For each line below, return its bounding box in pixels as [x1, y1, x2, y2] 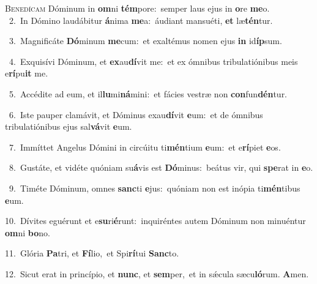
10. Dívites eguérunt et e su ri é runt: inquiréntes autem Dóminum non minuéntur [5, 214, 306, 227]
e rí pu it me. [5, 67, 48, 80]
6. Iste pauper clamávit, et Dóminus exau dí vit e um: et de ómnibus [9, 108, 263, 121]
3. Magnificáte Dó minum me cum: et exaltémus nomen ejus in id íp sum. [9, 34, 282, 47]
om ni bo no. [5, 226, 50, 239]
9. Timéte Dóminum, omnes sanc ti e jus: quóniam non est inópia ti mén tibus [9, 181, 300, 194]
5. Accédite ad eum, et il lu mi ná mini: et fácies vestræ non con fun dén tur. [9, 87, 288, 100]
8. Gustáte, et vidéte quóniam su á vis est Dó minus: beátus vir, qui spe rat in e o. [9, 161, 313, 174]
